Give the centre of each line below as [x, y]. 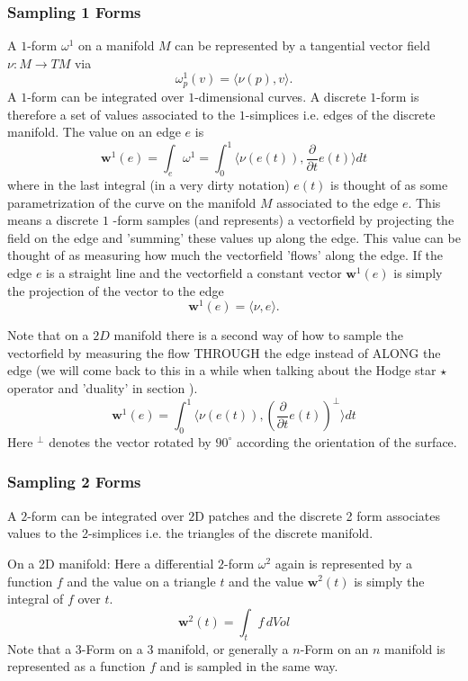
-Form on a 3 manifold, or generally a [185, 648]
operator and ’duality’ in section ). [103, 388]
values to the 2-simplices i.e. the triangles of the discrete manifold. [190, 533]
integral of [36, 599]
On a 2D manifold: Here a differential [111, 563]
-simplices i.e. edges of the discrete [340, 114]
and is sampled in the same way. [249, 666]
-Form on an [334, 648]
